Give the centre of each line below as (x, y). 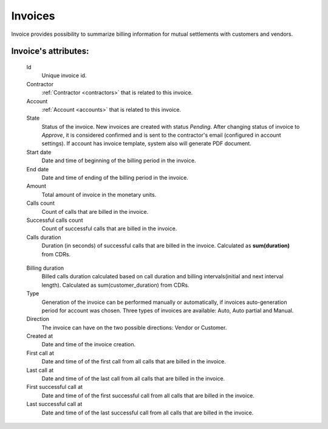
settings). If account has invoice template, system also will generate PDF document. (146, 143)
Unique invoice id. (64, 75)
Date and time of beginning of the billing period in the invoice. (119, 160)
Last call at (40, 370)
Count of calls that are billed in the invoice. (95, 211)
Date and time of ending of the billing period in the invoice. (115, 178)
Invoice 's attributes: (50, 51)
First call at (40, 353)
